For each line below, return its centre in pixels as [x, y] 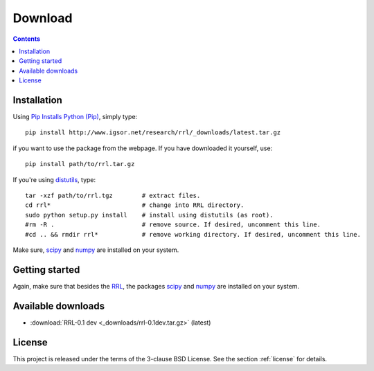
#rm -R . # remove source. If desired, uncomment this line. [173, 225]
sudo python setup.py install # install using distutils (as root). [149, 215]
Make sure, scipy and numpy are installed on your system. [96, 250]
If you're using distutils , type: [54, 179]
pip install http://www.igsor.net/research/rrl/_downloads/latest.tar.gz [153, 133]
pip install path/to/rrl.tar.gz [80, 164]
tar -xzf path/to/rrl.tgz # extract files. [113, 195]
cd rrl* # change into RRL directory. [135, 205]
